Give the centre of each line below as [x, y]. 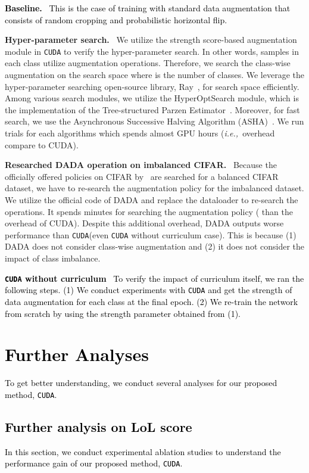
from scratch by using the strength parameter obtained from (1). [123, 313]
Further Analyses [77, 354]
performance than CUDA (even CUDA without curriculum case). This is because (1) [151, 234]
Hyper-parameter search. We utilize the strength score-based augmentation [151, 40]
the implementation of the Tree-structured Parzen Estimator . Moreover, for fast [152, 109]
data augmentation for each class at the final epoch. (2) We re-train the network [152, 301]
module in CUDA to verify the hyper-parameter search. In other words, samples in [152, 51]
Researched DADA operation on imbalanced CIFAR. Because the [141, 165]
